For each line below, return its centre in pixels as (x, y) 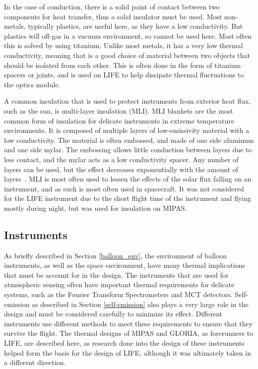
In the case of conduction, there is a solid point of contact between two (112, 6)
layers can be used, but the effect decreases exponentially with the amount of (121, 169)
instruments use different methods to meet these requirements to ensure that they (129, 323)
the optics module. (32, 84)
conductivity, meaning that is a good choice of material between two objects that (127, 55)
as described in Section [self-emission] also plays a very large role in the (140, 304)
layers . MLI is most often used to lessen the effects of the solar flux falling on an (128, 179)
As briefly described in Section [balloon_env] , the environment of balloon (116, 255)
